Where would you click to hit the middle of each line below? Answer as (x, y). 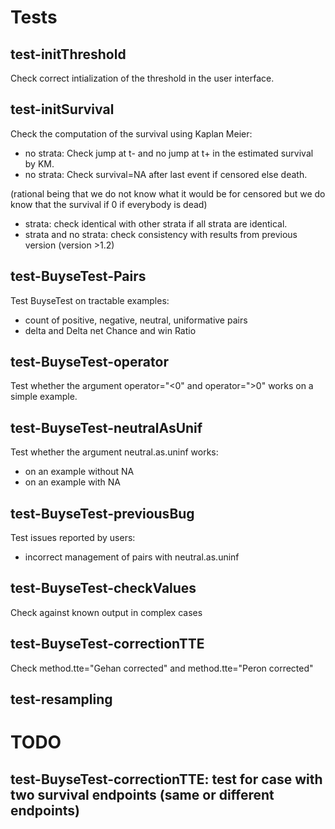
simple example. (44, 397)
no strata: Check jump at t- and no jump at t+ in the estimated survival (169, 153)
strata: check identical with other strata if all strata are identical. (156, 223)
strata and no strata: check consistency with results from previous (161, 234)
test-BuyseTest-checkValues (103, 588)
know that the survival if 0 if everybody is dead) (109, 204)
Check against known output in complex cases (106, 612)
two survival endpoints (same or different (142, 794)
